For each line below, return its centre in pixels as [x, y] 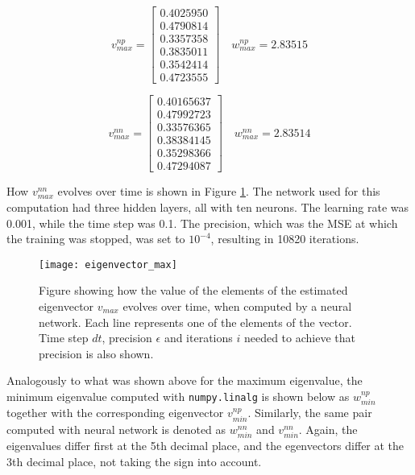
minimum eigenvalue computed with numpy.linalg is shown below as [178, 396]
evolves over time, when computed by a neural [237, 306]
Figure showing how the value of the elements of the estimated [193, 290]
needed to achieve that [299, 338]
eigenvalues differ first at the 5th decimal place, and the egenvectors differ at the [205, 445]
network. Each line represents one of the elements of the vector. [195, 322]
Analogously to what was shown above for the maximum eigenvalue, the [185, 380]
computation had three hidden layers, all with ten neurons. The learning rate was [207, 207]
